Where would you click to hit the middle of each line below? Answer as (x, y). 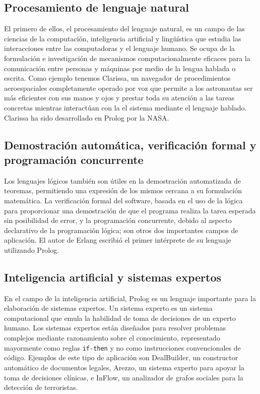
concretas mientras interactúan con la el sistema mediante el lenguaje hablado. (125, 107)
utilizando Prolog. (32, 249)
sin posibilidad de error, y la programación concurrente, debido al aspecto (118, 220)
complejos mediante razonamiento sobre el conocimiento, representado (112, 338)
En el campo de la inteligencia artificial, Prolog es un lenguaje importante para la (130, 298)
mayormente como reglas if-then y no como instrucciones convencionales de (122, 347)
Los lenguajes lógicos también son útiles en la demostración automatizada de (123, 180)
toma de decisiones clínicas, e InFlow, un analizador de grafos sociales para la (124, 377)
